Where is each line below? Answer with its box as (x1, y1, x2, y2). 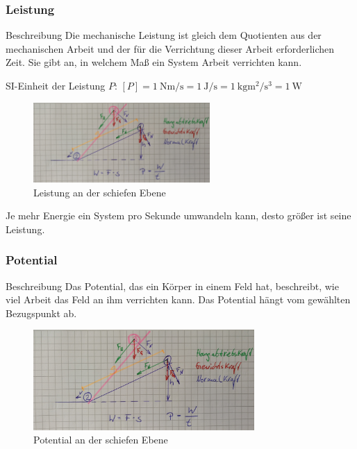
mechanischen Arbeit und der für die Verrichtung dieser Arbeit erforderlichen (6, 41, 335, 56)
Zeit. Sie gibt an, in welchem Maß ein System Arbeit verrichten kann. (6, 55, 302, 69)
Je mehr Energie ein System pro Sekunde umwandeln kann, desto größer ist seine (6, 208, 351, 223)
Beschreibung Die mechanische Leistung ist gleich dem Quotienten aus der (6, 28, 322, 42)
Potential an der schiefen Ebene (33, 432, 168, 447)
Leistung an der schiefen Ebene (33, 185, 166, 199)
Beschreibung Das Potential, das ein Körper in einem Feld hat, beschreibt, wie (6, 278, 339, 293)
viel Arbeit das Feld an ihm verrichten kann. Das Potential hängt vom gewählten (6, 292, 351, 307)
